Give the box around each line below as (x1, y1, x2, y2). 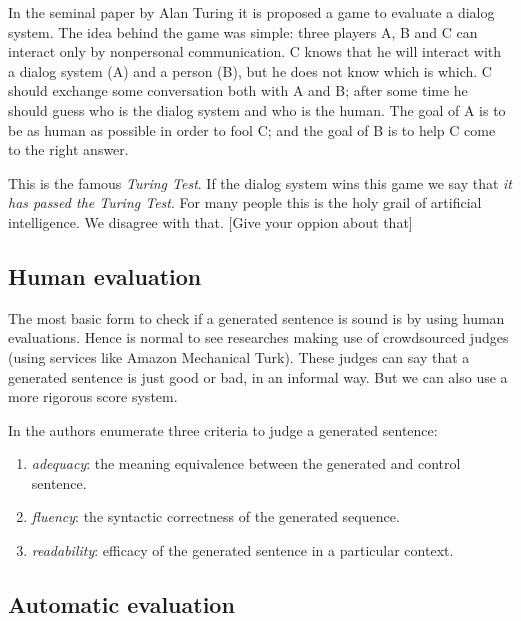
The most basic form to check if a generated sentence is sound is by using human (8, 307, 505, 328)
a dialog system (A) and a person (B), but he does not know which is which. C (8, 60, 492, 81)
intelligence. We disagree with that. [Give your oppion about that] (8, 211, 413, 232)
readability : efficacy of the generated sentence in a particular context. (31, 540, 454, 561)
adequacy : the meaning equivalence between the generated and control (31, 453, 461, 474)
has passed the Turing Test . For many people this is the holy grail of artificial (8, 192, 482, 213)
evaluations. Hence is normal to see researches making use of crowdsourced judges (8, 327, 509, 348)
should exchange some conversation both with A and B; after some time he (8, 80, 468, 101)
